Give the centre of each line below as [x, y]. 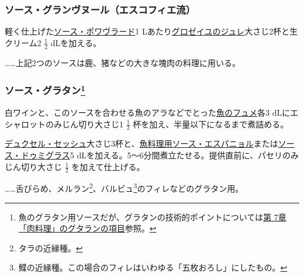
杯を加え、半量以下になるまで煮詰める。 [211, 124]
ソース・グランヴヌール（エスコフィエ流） [100, 9]
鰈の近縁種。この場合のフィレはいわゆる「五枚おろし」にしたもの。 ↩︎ [153, 267]
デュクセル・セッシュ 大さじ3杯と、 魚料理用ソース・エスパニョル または [141, 143]
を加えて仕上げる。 [108, 166]
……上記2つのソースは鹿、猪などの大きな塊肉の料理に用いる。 [123, 62]
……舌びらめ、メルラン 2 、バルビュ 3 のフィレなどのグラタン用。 [124, 187]
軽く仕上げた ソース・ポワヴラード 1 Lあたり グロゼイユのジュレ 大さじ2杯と [147, 31]
